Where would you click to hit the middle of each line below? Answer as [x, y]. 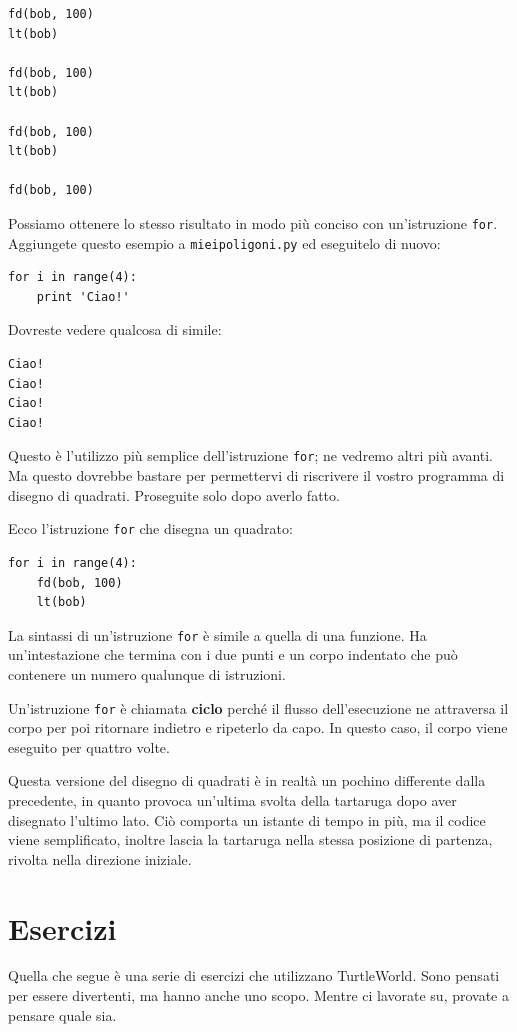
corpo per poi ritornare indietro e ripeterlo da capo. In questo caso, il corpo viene [258, 727]
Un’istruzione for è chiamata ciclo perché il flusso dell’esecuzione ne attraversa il [258, 707]
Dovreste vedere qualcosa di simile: [115, 329]
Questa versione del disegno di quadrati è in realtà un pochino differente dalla [247, 780]
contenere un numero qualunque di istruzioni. [147, 673]
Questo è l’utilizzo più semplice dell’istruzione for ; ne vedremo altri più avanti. [251, 455]
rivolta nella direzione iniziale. [100, 858]
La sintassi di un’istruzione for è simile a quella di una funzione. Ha [217, 634]
